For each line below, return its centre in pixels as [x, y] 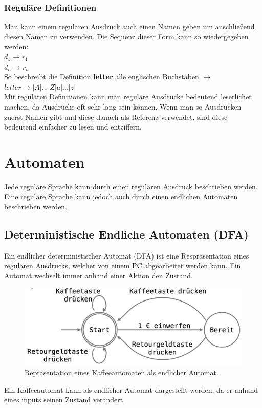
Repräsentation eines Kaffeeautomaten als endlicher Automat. [122, 372]
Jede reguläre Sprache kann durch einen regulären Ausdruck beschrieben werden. [131, 186]
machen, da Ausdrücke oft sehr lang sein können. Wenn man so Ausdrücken [123, 106]
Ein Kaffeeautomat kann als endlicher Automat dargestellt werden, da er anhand [131, 389]
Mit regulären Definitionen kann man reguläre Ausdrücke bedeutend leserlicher [128, 96]
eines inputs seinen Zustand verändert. [65, 400]
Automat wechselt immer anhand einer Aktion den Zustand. [99, 276]
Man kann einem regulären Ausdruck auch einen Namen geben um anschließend [129, 26]
